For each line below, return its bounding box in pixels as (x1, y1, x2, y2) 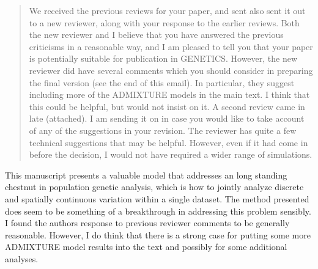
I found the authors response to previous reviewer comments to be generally (5, 216, 290, 229)
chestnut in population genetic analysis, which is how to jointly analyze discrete (5, 180, 304, 193)
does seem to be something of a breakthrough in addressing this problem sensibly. (5, 204, 311, 217)
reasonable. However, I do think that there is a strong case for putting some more (5, 228, 311, 241)
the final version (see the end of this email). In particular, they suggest (29, 76, 295, 89)
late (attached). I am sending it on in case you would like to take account (29, 112, 305, 125)
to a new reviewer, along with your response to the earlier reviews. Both (29, 16, 300, 29)
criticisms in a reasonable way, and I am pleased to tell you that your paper (29, 40, 313, 53)
